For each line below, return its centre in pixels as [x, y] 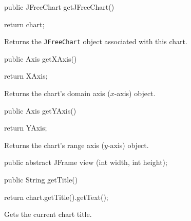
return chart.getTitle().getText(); [56, 197]
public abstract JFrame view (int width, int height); [86, 162]
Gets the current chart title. [48, 214]
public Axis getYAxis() [40, 110]
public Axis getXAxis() [41, 58]
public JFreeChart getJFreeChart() [59, 7]
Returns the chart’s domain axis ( [57, 93]
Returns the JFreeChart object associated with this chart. [96, 41]
